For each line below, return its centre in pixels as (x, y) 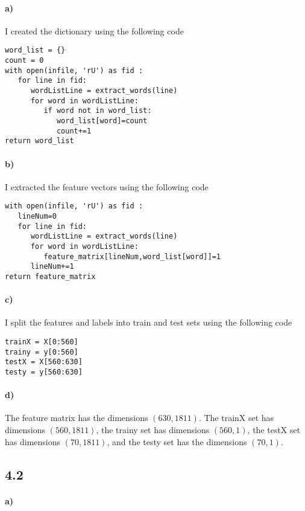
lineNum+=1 (52, 267)
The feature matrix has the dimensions (77, 418)
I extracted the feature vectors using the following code (107, 186)
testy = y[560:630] (44, 372)
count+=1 (74, 131)
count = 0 (24, 61)
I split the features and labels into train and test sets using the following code (149, 322)
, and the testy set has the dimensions (177, 441)
